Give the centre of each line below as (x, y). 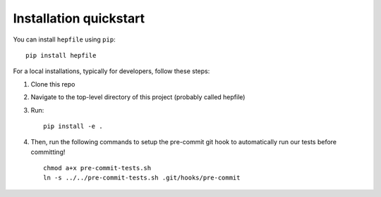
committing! (48, 152)
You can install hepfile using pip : (64, 39)
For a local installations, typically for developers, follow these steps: (111, 71)
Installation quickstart (79, 18)
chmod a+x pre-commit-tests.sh (97, 168)
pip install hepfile (61, 55)
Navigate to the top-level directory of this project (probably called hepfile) (138, 97)
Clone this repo (53, 84)
